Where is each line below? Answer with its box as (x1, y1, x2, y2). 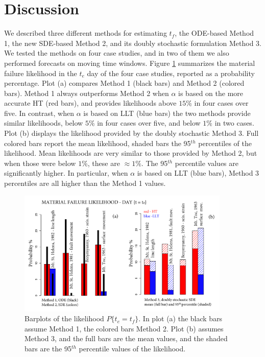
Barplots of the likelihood (25, 313, 104, 324)
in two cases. (214, 117, 254, 128)
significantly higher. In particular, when (4, 168, 128, 178)
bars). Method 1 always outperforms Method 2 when (4, 87, 169, 98)
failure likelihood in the (4, 67, 77, 78)
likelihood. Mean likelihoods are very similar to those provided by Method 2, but (4, 148, 257, 158)
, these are (87, 157, 120, 168)
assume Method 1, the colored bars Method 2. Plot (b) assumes (25, 323, 224, 334)
